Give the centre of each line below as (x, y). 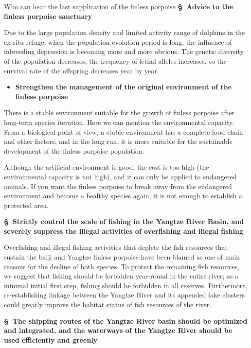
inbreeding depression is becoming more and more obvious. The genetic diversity (124, 51)
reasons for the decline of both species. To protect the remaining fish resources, (122, 266)
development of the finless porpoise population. (74, 150)
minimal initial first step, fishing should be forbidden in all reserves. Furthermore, (126, 285)
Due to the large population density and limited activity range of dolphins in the (125, 32)
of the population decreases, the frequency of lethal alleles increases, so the (115, 61)
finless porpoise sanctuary (48, 16)
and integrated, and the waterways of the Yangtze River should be (118, 330)
